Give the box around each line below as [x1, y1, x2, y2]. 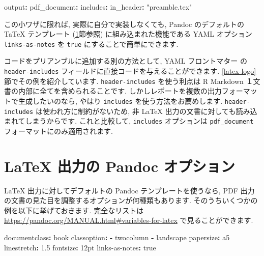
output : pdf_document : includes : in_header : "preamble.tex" [4, 2, 192, 12]
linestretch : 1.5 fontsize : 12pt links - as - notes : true [4, 242, 156, 252]
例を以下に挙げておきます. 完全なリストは [4, 205, 144, 215]
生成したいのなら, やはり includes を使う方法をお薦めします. [18, 95, 223, 106]
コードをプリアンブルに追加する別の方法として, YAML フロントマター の [4, 55, 247, 66]
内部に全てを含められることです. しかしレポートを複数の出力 [18, 86, 222, 96]
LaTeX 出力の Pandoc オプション [4, 155, 235, 176]
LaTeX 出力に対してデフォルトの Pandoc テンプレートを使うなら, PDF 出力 [4, 185, 255, 195]
